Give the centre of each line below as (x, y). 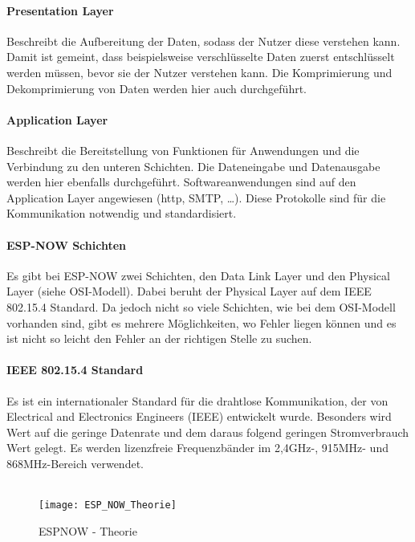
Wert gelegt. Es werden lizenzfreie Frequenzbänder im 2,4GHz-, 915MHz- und (197, 448)
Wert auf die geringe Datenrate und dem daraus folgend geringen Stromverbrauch (208, 432)
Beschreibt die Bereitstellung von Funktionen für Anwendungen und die (183, 150)
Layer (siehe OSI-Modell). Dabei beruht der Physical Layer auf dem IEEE (189, 291)
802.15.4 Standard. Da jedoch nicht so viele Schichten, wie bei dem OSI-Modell (201, 306)
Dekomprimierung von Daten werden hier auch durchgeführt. (157, 88)
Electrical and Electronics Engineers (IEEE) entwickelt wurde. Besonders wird (199, 416)
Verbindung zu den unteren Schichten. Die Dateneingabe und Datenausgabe (193, 166)
